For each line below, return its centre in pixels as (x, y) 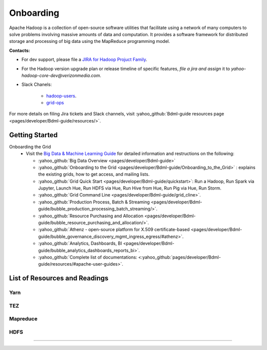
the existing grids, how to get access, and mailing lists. (94, 174)
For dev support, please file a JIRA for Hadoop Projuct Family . (84, 60)
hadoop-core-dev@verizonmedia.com (61, 75)
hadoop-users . (61, 96)
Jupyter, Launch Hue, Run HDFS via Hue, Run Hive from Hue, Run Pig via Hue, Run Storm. (130, 188)
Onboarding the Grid (30, 147)
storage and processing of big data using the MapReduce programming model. (89, 41)
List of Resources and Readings (59, 278)
